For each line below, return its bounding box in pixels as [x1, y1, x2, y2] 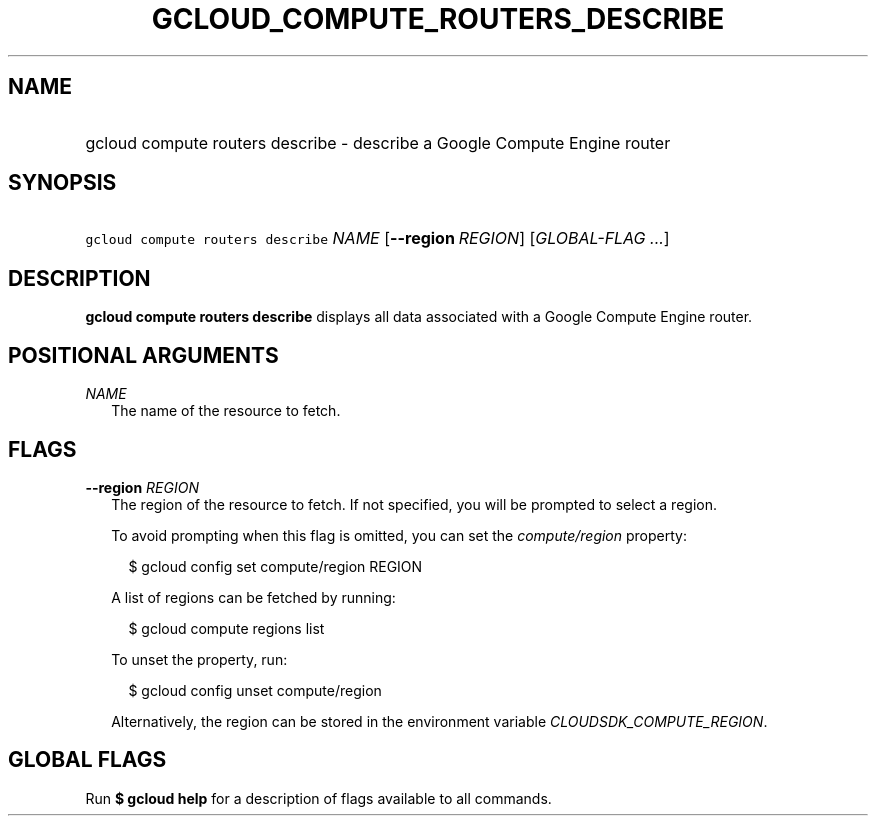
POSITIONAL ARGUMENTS [8, 342, 279, 368]
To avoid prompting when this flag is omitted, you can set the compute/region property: [111, 526, 687, 544]
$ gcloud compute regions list [128, 619, 325, 637]
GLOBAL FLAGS [8, 747, 167, 773]
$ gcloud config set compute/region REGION [128, 557, 423, 575]
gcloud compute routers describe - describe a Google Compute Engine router [85, 132, 671, 153]
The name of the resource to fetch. [111, 402, 341, 420]
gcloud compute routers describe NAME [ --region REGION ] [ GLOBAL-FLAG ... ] [85, 228, 670, 249]
